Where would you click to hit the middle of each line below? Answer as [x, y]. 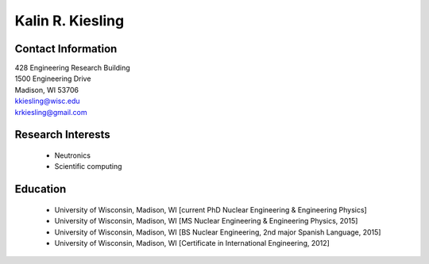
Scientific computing [88, 166]
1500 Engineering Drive [53, 78]
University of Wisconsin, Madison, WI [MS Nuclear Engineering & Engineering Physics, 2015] [206, 221]
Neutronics [73, 155]
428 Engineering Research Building [72, 68]
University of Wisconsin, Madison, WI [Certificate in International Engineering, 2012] [192, 243]
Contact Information [66, 49]
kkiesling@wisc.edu [47, 101]
